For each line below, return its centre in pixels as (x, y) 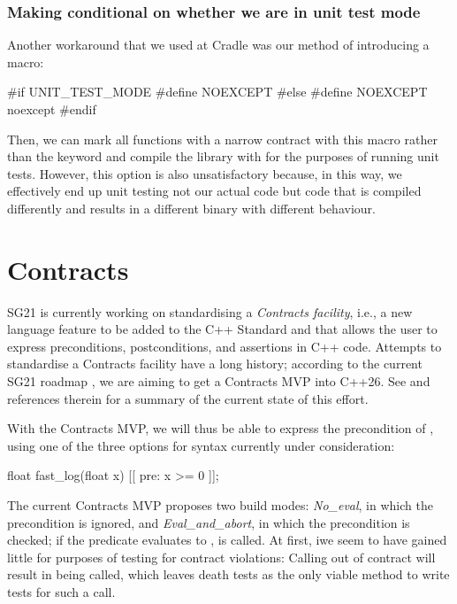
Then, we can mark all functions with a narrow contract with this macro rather (222, 139)
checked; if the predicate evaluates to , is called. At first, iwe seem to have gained (227, 540)
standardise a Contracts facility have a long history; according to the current (215, 364)
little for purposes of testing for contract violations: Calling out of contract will (221, 557)
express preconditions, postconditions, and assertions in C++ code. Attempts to (225, 346)
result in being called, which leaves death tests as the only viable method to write (228, 574)
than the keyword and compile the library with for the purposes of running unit (223, 156)
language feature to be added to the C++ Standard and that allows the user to (222, 329)
